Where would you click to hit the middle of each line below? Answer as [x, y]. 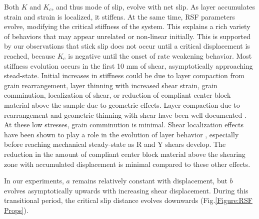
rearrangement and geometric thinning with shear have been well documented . [125, 115]
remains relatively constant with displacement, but [150, 181]
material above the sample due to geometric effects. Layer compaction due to [122, 104]
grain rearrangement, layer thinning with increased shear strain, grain [111, 85]
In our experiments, [34, 181]
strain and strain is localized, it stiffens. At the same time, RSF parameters [119, 16]
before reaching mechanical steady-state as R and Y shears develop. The [115, 144]
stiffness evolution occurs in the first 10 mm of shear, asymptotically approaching [128, 65]
